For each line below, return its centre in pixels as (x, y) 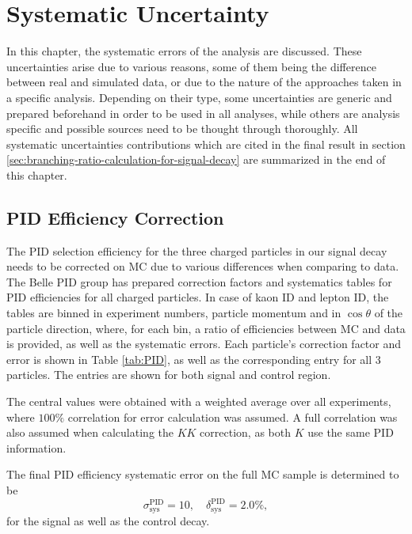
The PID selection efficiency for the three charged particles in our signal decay (197, 250)
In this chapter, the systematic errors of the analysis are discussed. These (184, 51)
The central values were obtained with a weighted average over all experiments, (199, 401)
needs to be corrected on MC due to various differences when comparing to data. (203, 266)
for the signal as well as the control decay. (108, 520)
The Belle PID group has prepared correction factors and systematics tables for (199, 281)
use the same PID (351, 432)
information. (36, 447)
